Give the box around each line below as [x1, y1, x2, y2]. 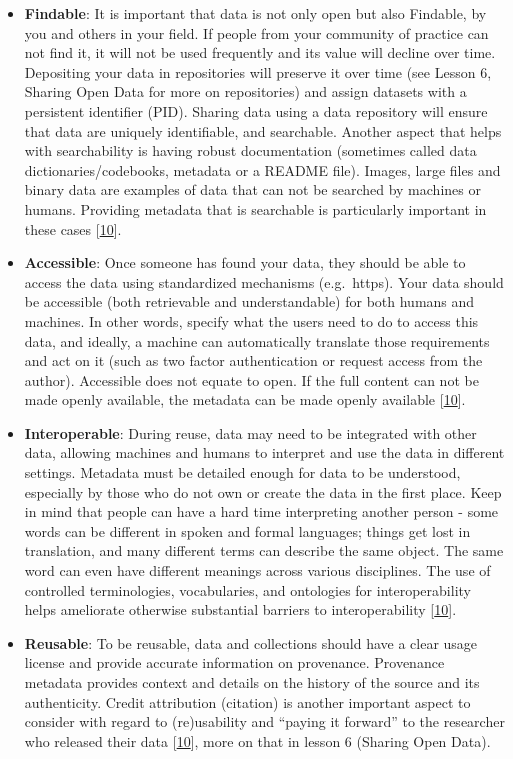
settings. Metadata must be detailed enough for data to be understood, [24, 462, 461, 483]
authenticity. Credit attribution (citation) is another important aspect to [24, 691, 471, 712]
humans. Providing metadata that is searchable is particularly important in [24, 198, 487, 219]
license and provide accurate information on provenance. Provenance [24, 652, 445, 673]
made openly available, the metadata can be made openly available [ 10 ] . [24, 389, 466, 410]
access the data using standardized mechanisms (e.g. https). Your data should [24, 271, 504, 292]
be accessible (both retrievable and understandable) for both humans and [24, 291, 475, 312]
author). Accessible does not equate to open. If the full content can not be [24, 369, 479, 390]
